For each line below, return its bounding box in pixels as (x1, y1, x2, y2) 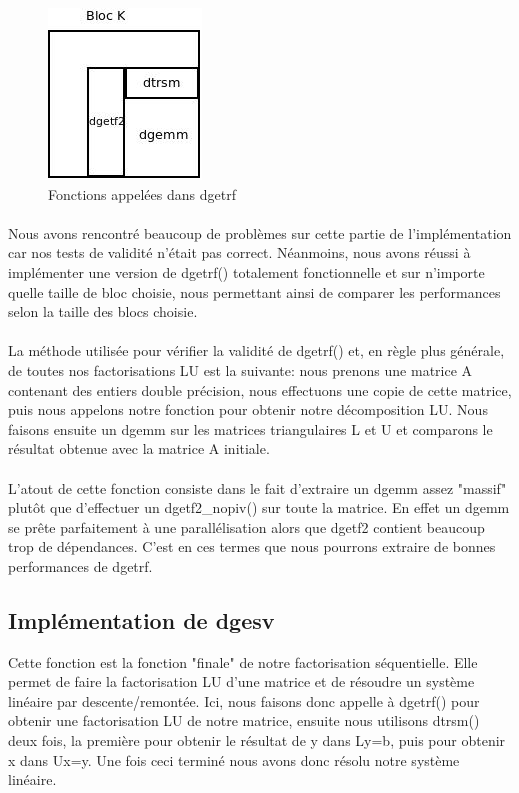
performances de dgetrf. (8, 555, 153, 576)
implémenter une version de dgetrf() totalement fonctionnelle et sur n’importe (8, 261, 485, 282)
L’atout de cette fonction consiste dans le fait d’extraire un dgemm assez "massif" (8, 477, 507, 498)
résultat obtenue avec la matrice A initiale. (8, 438, 270, 459)
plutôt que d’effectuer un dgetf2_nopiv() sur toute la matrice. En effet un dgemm (8, 497, 510, 518)
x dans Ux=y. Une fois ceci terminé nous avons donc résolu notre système (8, 749, 460, 770)
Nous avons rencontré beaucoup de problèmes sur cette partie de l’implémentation (8, 222, 512, 243)
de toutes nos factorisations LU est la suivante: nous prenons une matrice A (8, 359, 473, 380)
